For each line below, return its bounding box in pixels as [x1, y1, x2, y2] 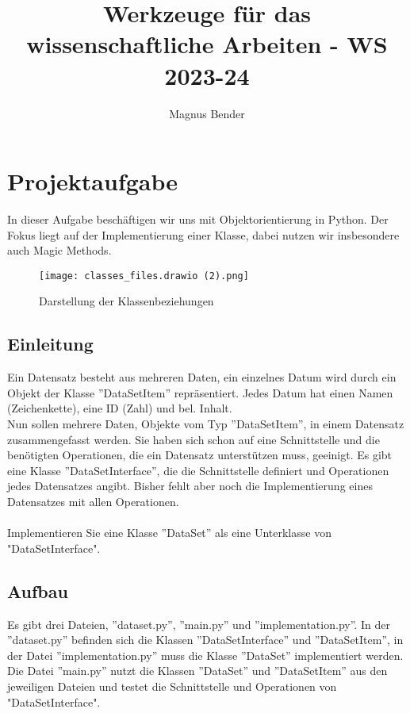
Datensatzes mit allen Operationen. [7, 493, 179, 510]
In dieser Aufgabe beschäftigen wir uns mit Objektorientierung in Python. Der [7, 211, 389, 228]
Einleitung [7, 332, 94, 356]
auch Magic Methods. [7, 242, 112, 259]
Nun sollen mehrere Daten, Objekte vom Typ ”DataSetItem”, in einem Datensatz [7, 416, 404, 432]
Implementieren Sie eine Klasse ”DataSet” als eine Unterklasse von [7, 524, 331, 541]
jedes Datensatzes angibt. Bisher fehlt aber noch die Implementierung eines [7, 477, 373, 494]
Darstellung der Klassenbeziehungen [39, 293, 214, 309]
